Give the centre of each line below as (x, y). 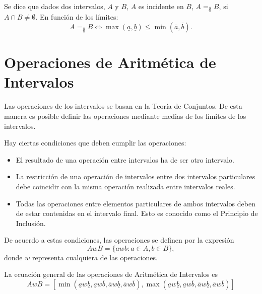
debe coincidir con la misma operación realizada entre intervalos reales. (125, 186)
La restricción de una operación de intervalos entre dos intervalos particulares (136, 176)
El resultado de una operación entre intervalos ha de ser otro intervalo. (125, 159)
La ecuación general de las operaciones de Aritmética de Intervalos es (111, 274)
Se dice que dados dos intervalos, (55, 6)
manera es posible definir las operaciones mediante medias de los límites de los (125, 116)
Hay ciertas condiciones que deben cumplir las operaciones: (95, 143)
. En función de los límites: (77, 17)
